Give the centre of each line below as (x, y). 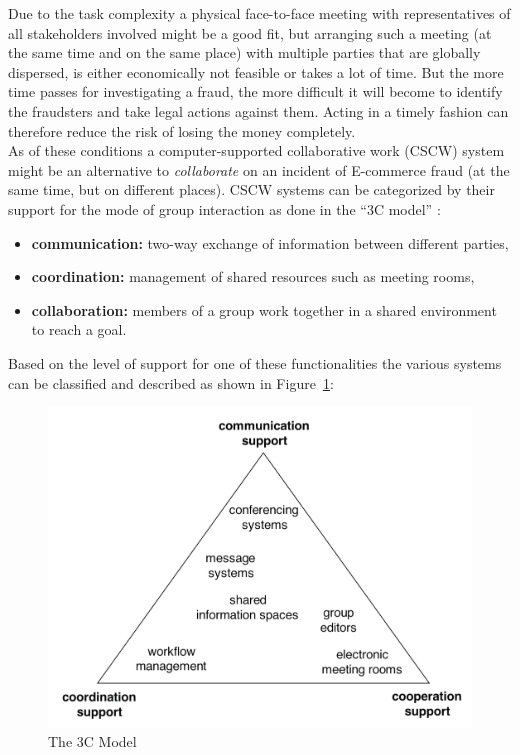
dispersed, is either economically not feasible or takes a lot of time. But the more (256, 71)
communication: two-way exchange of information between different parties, (270, 242)
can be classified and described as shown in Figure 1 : (171, 382)
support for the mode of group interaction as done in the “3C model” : (224, 208)
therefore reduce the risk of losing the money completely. (182, 130)
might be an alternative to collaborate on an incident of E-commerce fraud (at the (259, 169)
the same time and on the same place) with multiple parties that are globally (244, 52)
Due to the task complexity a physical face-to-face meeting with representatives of (259, 13)
